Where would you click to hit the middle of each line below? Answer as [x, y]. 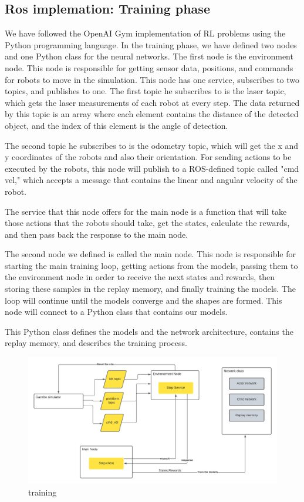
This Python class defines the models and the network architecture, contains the [149, 331]
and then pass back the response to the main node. [97, 234]
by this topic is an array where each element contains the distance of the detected [152, 114]
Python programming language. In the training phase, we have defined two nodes [151, 44]
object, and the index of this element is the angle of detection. [116, 125]
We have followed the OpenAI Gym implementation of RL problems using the [145, 33]
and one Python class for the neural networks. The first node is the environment [149, 56]
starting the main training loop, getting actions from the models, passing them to [151, 265]
